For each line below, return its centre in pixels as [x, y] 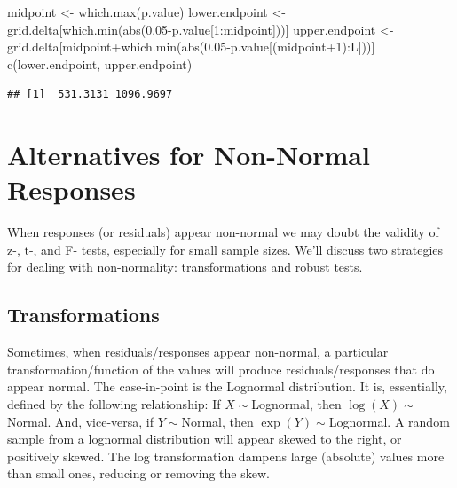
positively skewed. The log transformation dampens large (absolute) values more [226, 456]
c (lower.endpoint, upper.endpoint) [100, 63]
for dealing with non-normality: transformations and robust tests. [185, 267]
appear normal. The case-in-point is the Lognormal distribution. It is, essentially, [227, 386]
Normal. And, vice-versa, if [81, 421]
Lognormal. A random [389, 421]
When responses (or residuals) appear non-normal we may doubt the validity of [223, 232]
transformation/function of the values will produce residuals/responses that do [221, 369]
